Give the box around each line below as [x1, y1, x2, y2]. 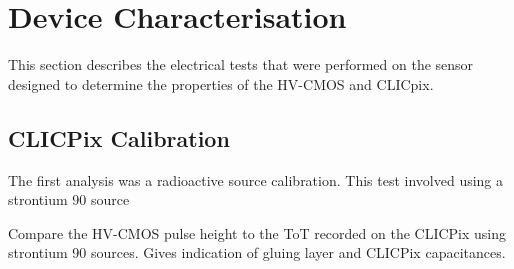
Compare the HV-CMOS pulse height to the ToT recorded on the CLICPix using [8, 222, 507, 243]
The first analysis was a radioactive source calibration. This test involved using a [8, 169, 504, 190]
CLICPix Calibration [8, 122, 230, 153]
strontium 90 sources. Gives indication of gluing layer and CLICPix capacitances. [8, 242, 506, 263]
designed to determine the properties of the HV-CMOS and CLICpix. [8, 73, 434, 94]
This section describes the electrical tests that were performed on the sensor [8, 54, 474, 75]
